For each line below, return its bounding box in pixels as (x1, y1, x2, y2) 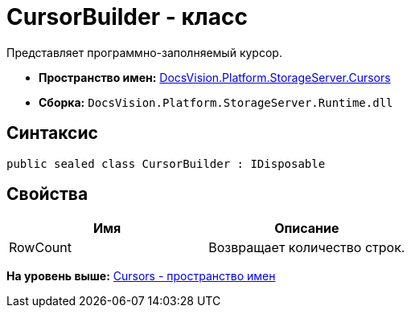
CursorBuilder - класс (6, 3, 248, 31)
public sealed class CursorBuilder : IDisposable (6, 157, 326, 170)
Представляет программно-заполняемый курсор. (6, 45, 282, 59)
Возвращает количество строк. (208, 239, 405, 256)
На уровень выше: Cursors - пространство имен (6, 269, 276, 283)
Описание (274, 220, 339, 237)
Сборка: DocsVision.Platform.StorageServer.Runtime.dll (39, 95, 393, 109)
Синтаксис (6, 123, 98, 144)
